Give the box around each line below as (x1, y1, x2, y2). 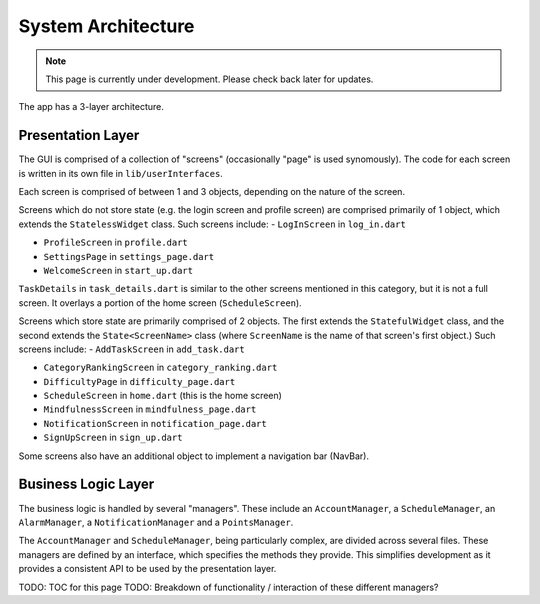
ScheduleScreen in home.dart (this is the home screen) (43, 390, 282, 402)
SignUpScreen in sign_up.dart (43, 431, 183, 444)
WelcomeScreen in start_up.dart (43, 264, 194, 276)
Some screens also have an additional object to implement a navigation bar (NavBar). (18, 450, 370, 462)
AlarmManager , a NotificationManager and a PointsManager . (18, 516, 294, 528)
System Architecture (18, 15, 195, 37)
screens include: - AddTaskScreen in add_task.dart (18, 343, 245, 355)
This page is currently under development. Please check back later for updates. (45, 73, 374, 85)
